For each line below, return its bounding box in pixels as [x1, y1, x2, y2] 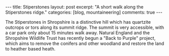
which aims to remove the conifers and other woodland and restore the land [5, 40, 164, 46]
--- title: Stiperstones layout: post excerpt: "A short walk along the [5, 4, 144, 10]
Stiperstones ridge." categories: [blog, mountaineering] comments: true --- [5, 9, 163, 15]
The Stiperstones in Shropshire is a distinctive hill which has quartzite [5, 19, 151, 25]
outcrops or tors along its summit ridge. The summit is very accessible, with [5, 24, 164, 30]
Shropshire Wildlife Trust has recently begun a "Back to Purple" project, [5, 35, 156, 41]
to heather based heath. [5, 46, 56, 51]
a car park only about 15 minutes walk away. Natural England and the [5, 30, 150, 36]
